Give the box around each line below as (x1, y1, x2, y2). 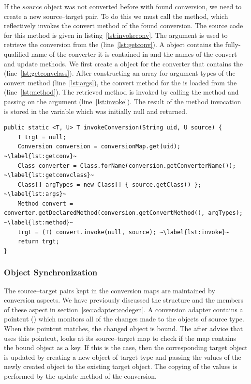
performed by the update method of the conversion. (4, 371, 157, 381)
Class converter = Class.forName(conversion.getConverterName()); (17, 162, 236, 169)
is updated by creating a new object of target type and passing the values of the (4, 352, 241, 362)
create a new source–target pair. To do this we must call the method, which (4, 11, 228, 21)
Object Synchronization (4, 266, 98, 278)
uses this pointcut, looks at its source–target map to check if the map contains (4, 333, 236, 343)
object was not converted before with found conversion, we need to (44, 1, 242, 11)
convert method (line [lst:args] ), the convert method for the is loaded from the (4, 77, 237, 87)
